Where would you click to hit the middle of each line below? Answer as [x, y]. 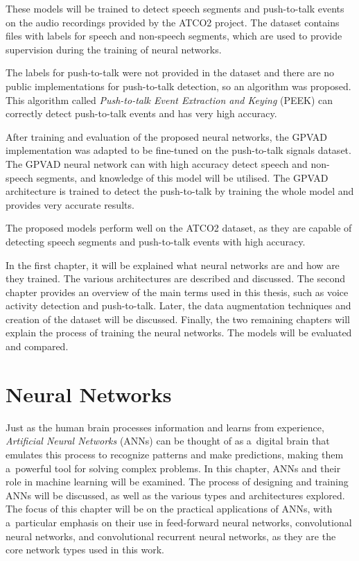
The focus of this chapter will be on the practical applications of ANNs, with [169, 509]
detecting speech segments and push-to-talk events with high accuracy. [156, 241]
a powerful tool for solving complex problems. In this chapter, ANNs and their [173, 468]
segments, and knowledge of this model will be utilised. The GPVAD [182, 177]
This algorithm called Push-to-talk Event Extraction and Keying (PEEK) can [169, 100]
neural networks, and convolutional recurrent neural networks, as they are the [171, 536]
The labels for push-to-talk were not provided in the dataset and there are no [170, 72]
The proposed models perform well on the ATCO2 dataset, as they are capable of [179, 228]
